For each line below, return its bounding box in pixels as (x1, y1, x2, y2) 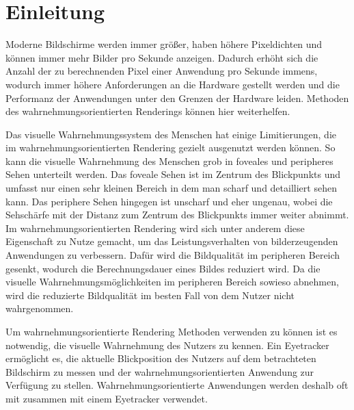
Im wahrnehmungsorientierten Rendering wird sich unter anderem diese (5, 220, 305, 235)
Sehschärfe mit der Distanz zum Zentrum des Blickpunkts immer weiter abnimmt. (5, 207, 349, 222)
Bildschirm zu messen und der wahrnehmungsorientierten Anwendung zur (5, 364, 314, 379)
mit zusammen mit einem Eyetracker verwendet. (5, 391, 208, 405)
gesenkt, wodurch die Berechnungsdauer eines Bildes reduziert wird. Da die (5, 261, 321, 275)
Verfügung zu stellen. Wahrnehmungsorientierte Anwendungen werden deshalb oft (5, 378, 349, 392)
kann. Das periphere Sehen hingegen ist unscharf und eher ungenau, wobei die (5, 194, 333, 208)
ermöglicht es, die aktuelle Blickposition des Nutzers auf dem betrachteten (5, 351, 316, 366)
